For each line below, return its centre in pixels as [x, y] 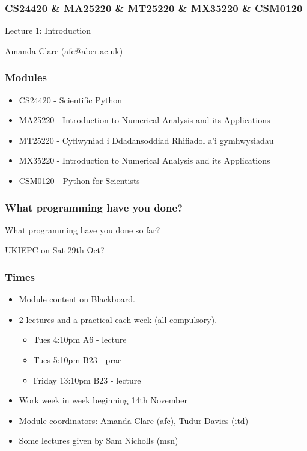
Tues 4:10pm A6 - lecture [80, 339]
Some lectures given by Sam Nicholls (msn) [99, 440]
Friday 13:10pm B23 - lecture [87, 380]
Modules [26, 77]
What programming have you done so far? [83, 229]
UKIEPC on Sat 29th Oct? [55, 250]
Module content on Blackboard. [77, 299]
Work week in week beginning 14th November [103, 400]
